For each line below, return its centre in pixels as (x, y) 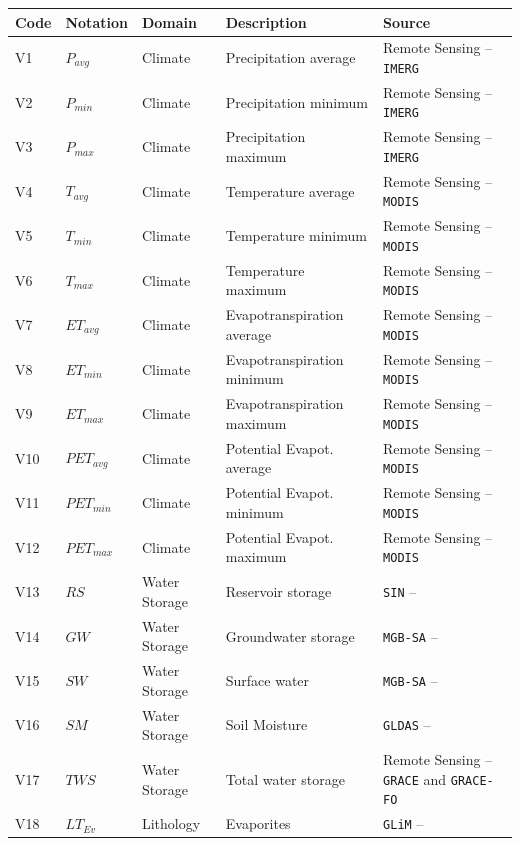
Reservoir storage (278, 591)
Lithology (171, 823)
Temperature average (290, 190)
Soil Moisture (266, 724)
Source (407, 21)
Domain (169, 21)
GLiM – (403, 823)
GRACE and (415, 778)
